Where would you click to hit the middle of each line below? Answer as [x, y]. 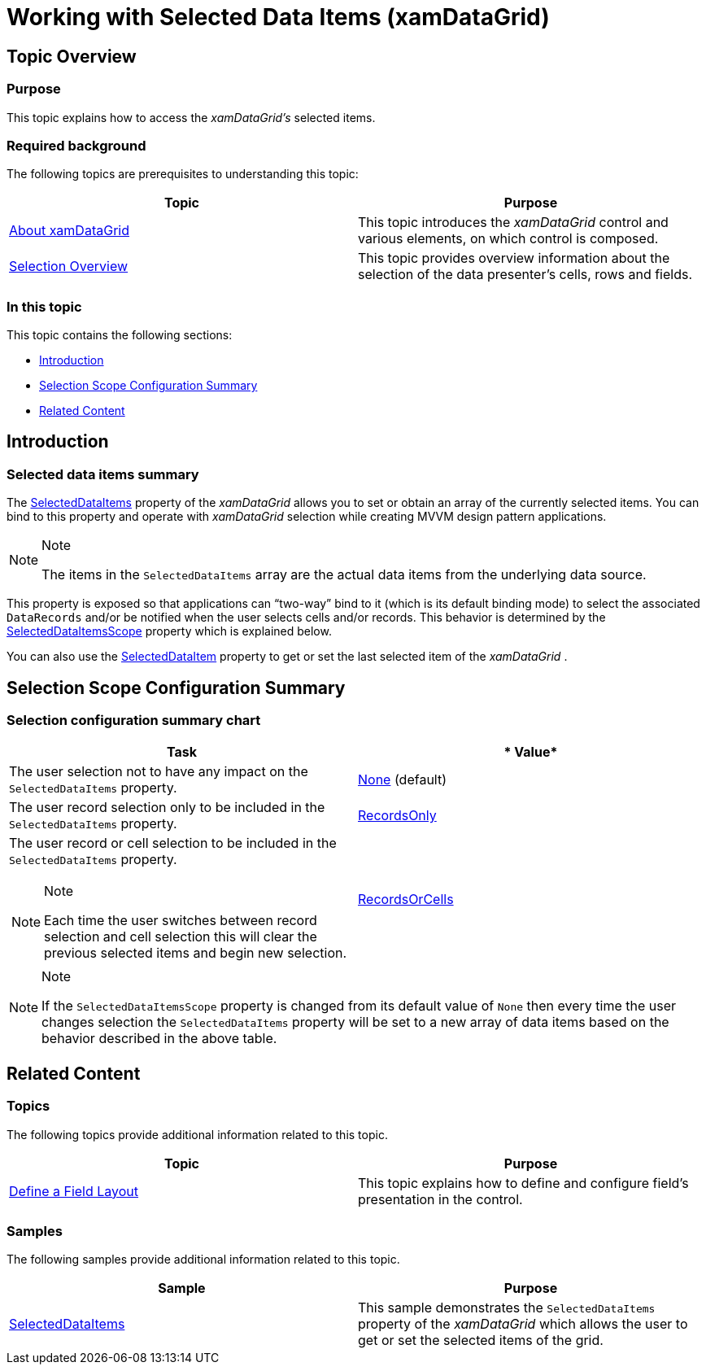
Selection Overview [69, 266]
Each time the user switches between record [181, 921]
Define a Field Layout [74, 1191]
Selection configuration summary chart [134, 720]
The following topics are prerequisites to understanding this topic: [183, 174]
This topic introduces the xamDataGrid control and [513, 223]
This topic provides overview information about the [514, 258]
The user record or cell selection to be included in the [173, 843]
